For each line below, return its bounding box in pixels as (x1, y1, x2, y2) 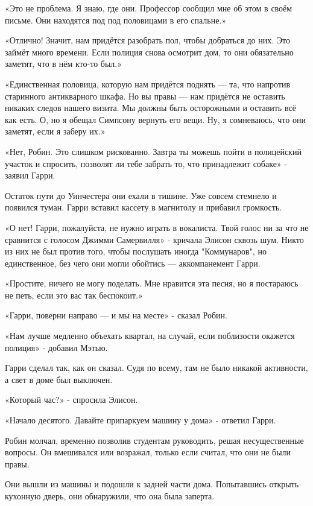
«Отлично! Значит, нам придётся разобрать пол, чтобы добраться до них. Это (5, 34, 290, 46)
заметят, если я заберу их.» (5, 125, 106, 138)
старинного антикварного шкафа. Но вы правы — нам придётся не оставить (5, 89, 285, 102)
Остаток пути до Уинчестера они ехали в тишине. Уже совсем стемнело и (5, 189, 277, 201)
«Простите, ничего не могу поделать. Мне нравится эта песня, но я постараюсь (5, 277, 299, 289)
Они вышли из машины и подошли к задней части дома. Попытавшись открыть (5, 478, 299, 490)
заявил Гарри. (5, 169, 55, 182)
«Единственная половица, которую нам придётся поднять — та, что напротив (5, 77, 291, 90)
